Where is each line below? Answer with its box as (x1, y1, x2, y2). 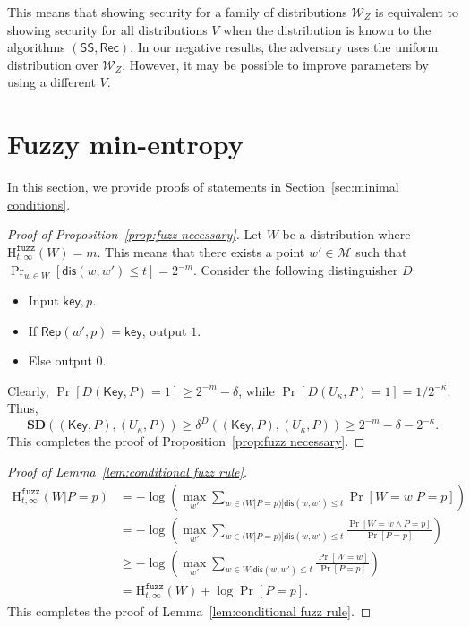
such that (355, 242, 407, 261)
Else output (28, 351, 92, 370)
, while (238, 381, 275, 399)
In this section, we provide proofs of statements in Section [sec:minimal (7, 177, 399, 196)
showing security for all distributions (7, 20, 208, 39)
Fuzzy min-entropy (7, 125, 244, 162)
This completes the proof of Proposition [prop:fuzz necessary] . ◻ (7, 432, 365, 451)
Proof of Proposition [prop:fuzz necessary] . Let (7, 225, 262, 244)
